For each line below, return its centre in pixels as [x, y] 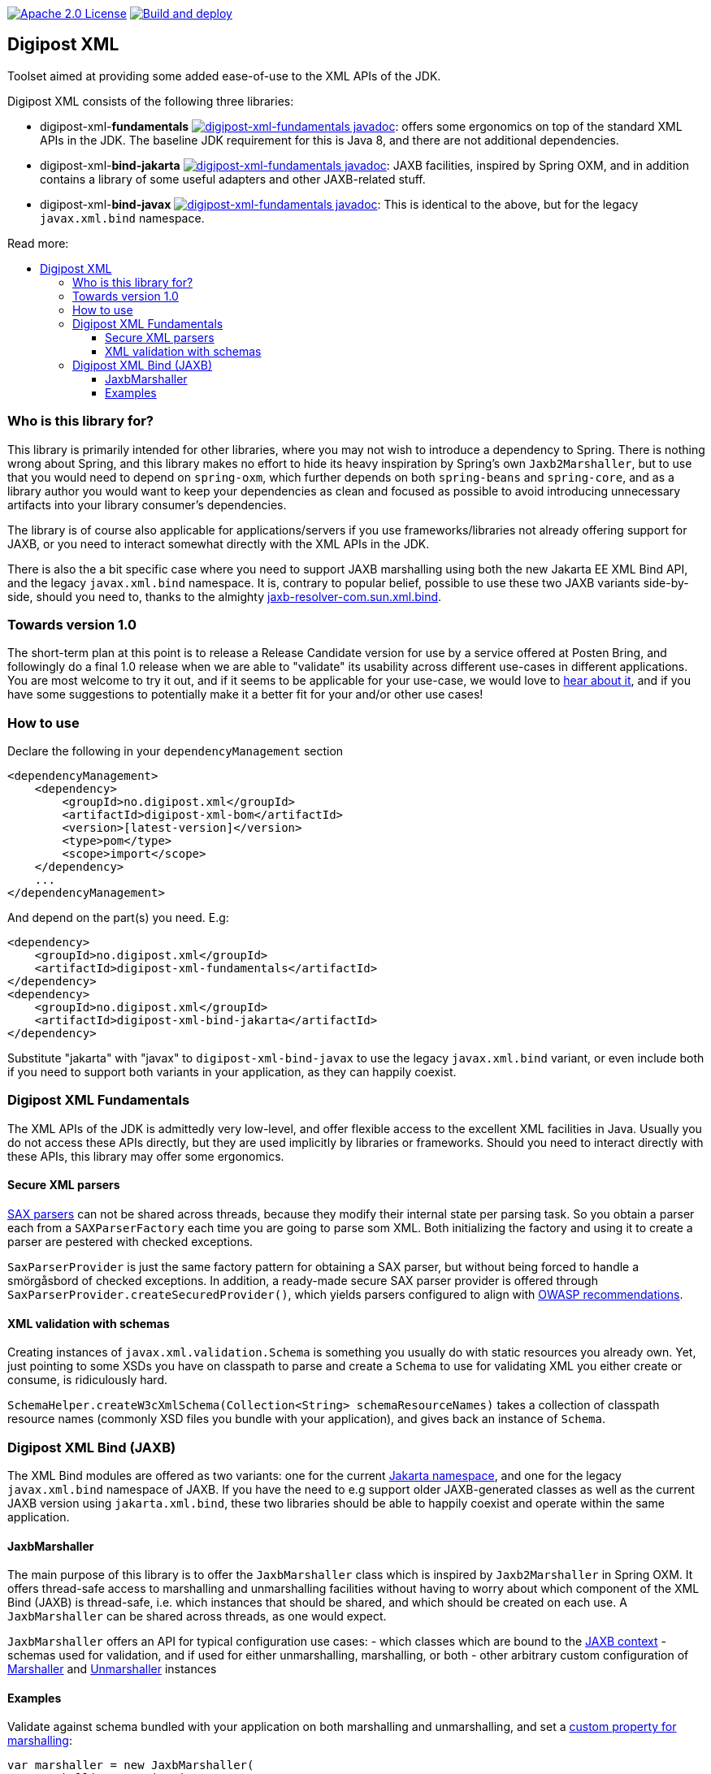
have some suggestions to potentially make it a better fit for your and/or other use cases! [245, 694]
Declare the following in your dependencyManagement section [176, 751]
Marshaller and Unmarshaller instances [112, 1669]
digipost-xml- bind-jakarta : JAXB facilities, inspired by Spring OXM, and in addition [364, 165]
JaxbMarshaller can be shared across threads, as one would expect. [197, 1616]
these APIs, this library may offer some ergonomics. [146, 1156]
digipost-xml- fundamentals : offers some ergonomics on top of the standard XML [361, 126]
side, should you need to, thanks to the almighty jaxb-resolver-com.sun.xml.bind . [225, 596]
